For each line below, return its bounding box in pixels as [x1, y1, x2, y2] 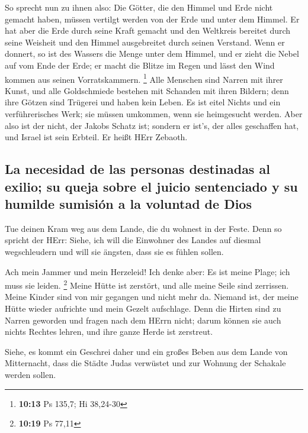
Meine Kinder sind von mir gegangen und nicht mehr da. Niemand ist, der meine [5, 290, 299, 303]
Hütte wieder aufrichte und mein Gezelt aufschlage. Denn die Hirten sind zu [5, 302, 281, 314]
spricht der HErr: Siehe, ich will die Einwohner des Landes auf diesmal [5, 234, 261, 246]
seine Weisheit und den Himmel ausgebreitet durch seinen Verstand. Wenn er [5, 35, 285, 48]
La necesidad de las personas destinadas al [5, 160, 270, 178]
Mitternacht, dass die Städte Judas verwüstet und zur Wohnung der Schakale [5, 357, 286, 369]
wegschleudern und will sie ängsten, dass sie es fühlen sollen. [5, 245, 224, 257]
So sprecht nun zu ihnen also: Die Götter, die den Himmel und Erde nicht [5, 1, 273, 13]
